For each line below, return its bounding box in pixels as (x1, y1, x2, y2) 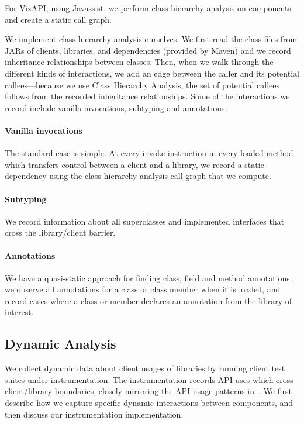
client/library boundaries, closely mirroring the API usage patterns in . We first (5, 385, 292, 397)
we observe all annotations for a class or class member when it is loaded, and (5, 283, 281, 295)
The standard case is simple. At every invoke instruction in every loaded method (5, 147, 293, 159)
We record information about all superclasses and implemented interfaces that (5, 215, 285, 227)
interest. (5, 306, 34, 318)
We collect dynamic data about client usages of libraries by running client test (5, 362, 285, 374)
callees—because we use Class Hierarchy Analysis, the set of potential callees (5, 78, 280, 91)
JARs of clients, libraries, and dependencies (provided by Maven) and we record (5, 44, 291, 56)
